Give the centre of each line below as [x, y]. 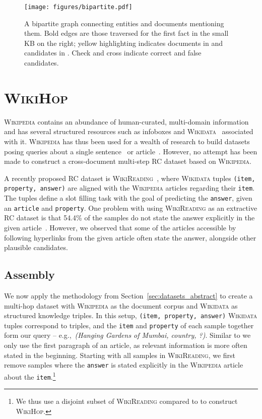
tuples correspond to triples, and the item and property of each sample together [129, 325]
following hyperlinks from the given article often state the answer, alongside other [130, 237]
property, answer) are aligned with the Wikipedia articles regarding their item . [129, 188]
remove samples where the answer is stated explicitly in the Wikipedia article [124, 365]
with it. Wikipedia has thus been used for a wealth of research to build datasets [127, 141]
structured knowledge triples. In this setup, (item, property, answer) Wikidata [131, 315]
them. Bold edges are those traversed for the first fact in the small [126, 33]
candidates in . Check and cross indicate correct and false [113, 53]
